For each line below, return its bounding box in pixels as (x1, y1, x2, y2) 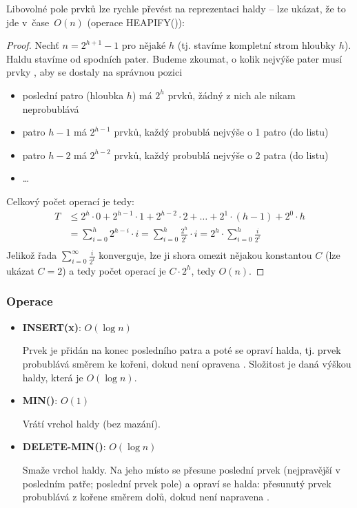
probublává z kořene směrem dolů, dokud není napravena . (22, 489, 269, 504)
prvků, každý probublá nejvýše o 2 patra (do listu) (114, 147, 329, 162)
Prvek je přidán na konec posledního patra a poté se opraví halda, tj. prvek (22, 343, 341, 357)
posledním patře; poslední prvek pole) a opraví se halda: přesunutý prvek (22, 476, 331, 490)
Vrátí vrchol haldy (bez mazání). (22, 416, 161, 430)
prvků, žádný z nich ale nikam (167, 87, 296, 102)
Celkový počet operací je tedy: (6, 193, 134, 208)
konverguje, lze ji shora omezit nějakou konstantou (99, 248, 312, 262)
